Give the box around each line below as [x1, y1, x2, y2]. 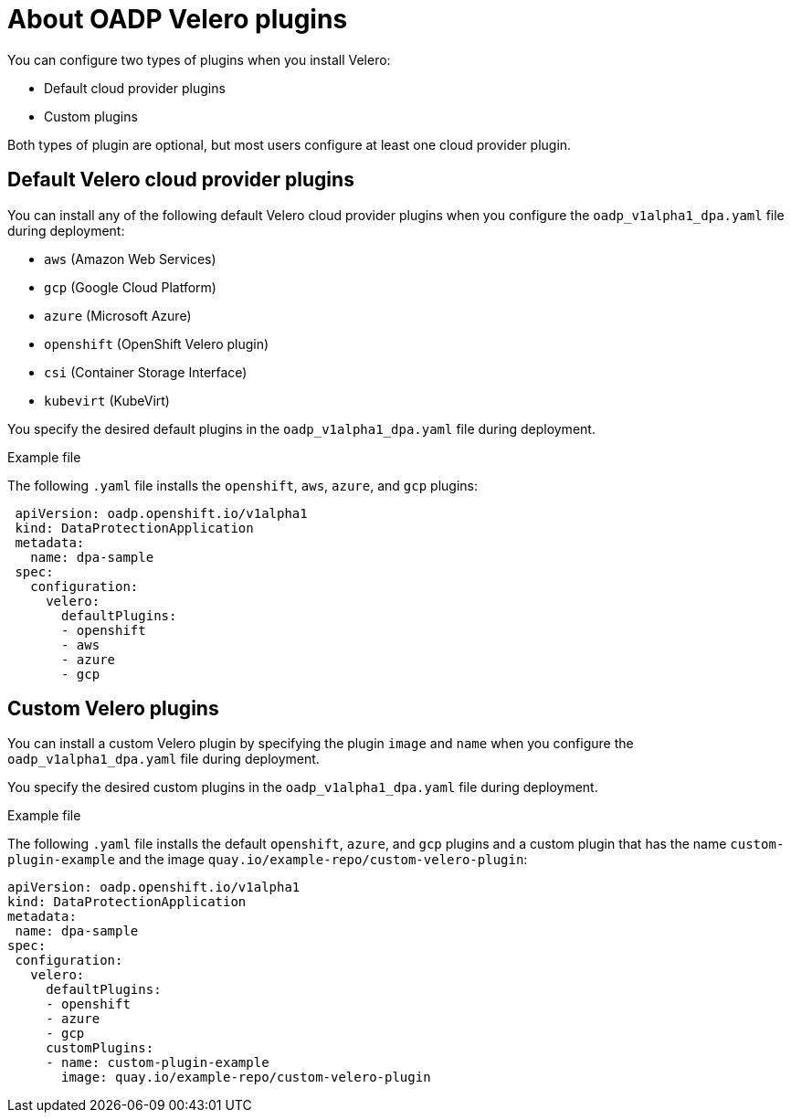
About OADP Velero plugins [7, 4, 348, 35]
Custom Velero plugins [7, 697, 219, 721]
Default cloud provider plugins [44, 79, 226, 96]
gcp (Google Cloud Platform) [44, 279, 216, 295]
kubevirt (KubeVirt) [44, 392, 170, 408]
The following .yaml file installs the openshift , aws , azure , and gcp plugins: [7, 477, 479, 493]
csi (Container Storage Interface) [44, 364, 248, 380]
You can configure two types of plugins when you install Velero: [7, 51, 391, 68]
